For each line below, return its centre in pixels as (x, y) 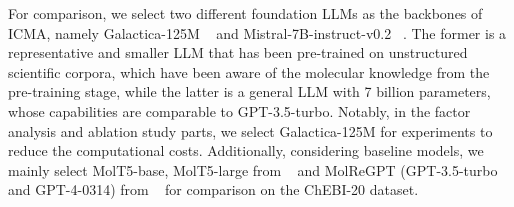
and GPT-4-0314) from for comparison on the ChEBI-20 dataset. (213, 189)
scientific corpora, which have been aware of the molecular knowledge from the (249, 71)
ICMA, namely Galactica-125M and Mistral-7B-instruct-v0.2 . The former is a (257, 32)
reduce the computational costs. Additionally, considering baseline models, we (246, 150)
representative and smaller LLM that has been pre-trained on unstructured (238, 52)
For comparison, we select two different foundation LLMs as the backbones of (245, 13)
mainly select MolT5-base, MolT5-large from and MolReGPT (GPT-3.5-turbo (253, 169)
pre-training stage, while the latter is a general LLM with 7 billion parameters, (249, 91)
